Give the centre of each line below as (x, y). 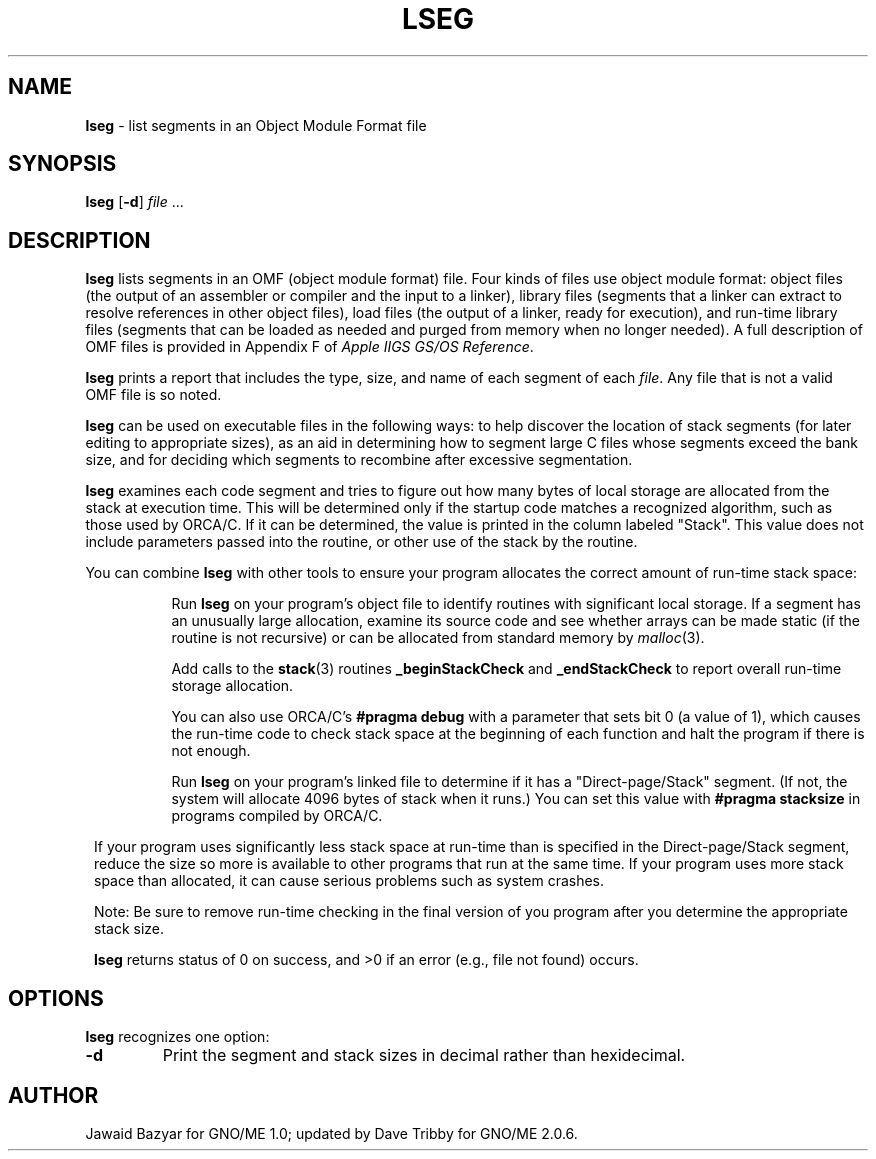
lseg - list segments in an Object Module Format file (256, 125)
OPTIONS (56, 998)
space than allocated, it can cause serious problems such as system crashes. (349, 881)
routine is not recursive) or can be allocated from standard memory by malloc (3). (438, 638)
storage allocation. (232, 686)
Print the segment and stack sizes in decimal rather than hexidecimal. (424, 1055)
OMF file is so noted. (153, 395)
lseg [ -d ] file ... (134, 202)
